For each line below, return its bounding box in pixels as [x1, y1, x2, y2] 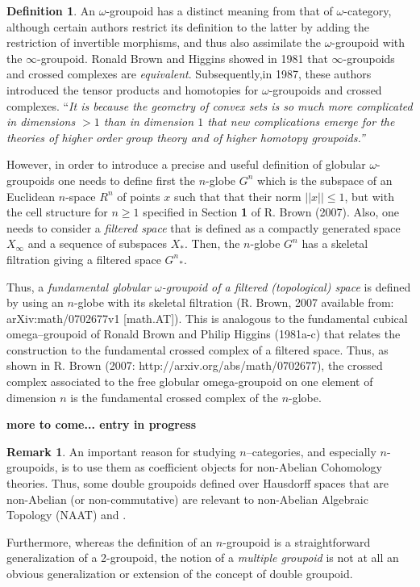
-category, [343, 2, 392, 19]
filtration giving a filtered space [6, 250, 161, 267]
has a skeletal [301, 235, 368, 252]
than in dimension [103, 113, 194, 130]
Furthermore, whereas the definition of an [6, 533, 213, 550]
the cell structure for [6, 203, 108, 220]
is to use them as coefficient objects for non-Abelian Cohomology [61, 459, 382, 476]
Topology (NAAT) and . [6, 506, 127, 523]
